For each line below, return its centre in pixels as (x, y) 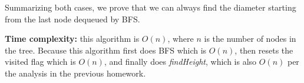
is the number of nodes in (250, 39)
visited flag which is (40, 62)
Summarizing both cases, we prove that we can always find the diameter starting (151, 7)
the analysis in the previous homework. (75, 73)
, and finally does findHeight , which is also (180, 62)
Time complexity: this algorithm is (72, 39)
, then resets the (264, 50)
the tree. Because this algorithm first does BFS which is (106, 50)
